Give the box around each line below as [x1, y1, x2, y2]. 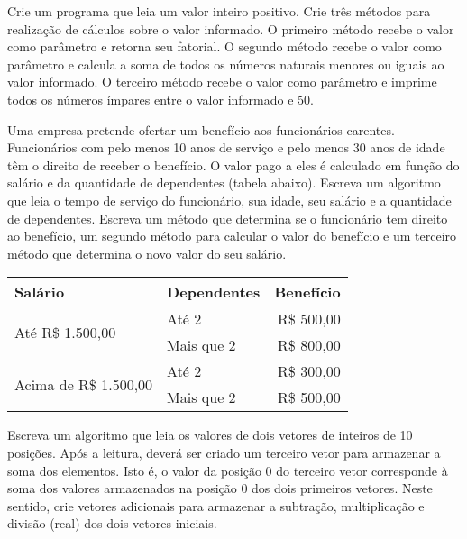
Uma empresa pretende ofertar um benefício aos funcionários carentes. [7, 120, 395, 139]
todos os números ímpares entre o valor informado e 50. [7, 89, 314, 108]
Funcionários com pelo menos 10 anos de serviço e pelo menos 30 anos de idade [7, 138, 445, 157]
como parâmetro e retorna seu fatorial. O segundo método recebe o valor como [7, 37, 442, 56]
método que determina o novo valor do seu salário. [7, 243, 287, 262]
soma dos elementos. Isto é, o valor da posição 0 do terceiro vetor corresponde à [7, 461, 448, 480]
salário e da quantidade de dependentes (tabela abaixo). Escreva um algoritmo [7, 173, 441, 192]
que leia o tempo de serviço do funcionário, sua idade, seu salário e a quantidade [7, 190, 452, 209]
